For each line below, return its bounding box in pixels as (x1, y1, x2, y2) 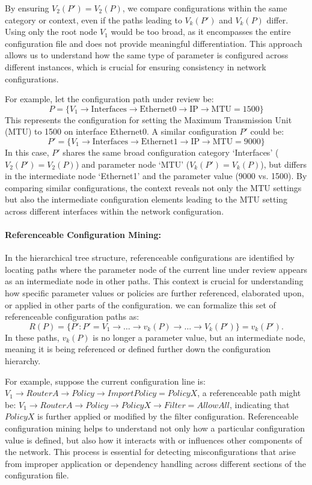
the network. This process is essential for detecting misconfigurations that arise (5, 445, 296, 458)
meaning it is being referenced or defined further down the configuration (5, 343, 271, 355)
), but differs (260, 157, 307, 170)
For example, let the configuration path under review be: (5, 93, 214, 105)
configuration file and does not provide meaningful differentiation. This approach (5, 37, 302, 49)
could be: (250, 125, 284, 138)
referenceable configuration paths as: (5, 310, 139, 323)
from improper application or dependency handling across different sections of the (5, 457, 307, 469)
